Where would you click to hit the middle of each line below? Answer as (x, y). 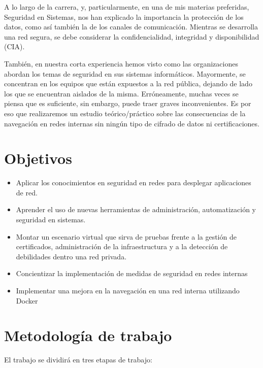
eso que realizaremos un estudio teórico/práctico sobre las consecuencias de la (125, 113)
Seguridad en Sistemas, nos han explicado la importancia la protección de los (124, 16)
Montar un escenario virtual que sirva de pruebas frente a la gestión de (126, 236)
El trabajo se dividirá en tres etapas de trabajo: (78, 360)
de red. (27, 192)
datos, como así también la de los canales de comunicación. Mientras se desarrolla (131, 27)
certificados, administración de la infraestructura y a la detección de (122, 246)
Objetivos (38, 158)
